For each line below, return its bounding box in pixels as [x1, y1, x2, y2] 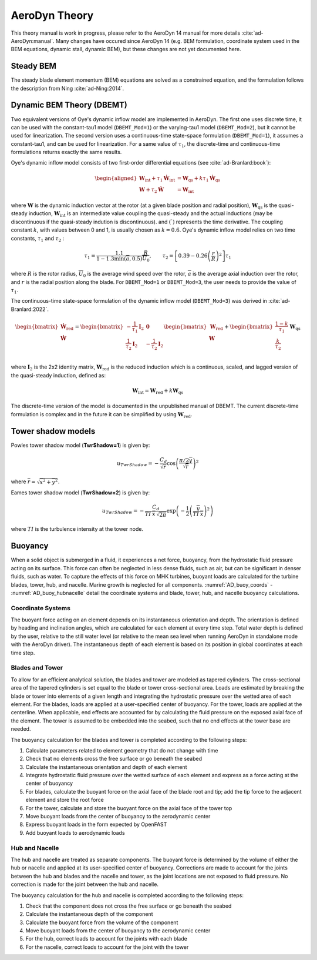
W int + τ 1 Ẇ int [139, 175, 176, 183]
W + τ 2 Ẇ [139, 186, 164, 195]
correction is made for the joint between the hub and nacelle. [11, 881, 158, 888]
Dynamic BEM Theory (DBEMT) [11, 100, 127, 110]
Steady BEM [11, 61, 57, 71]
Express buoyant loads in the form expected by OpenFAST [25, 821, 167, 828]
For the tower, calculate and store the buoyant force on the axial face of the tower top [25, 804, 232, 811]
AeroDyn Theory [11, 9, 94, 22]
